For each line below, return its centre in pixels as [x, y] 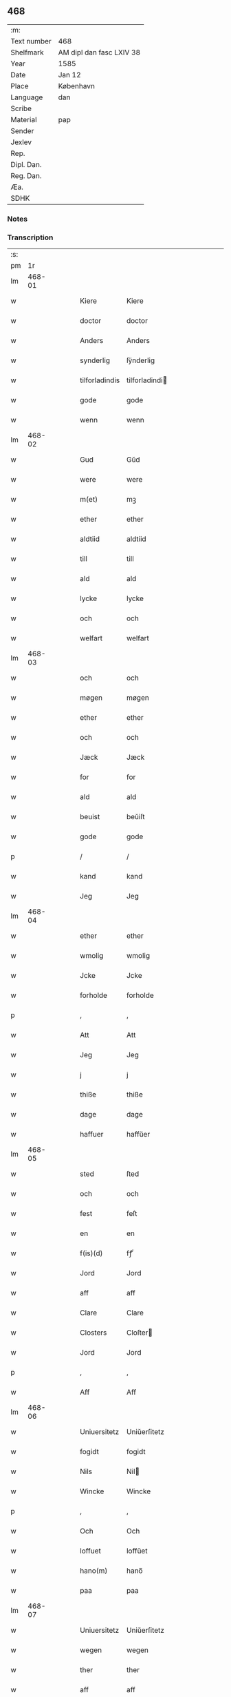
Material [24, 119]
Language [27, 97]
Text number [31, 41]
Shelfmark [27, 52]
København [76, 86]
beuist [90, 817]
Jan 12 [69, 75]
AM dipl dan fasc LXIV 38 [99, 52]
